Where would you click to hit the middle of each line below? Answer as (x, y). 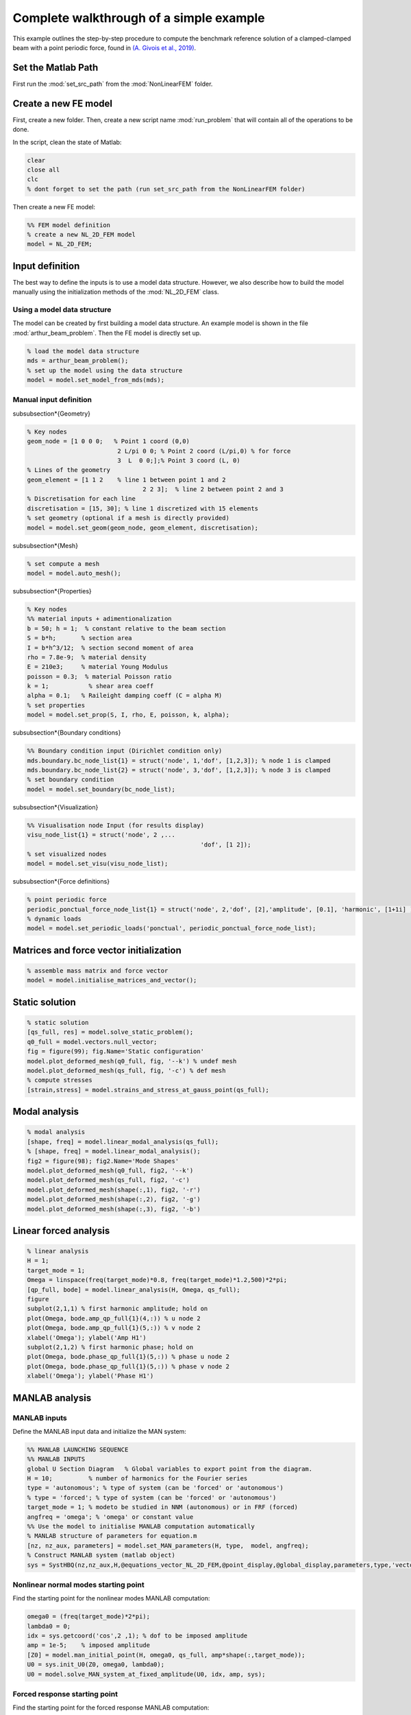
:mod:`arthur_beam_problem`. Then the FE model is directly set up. (107, 333)
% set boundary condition (71, 780)
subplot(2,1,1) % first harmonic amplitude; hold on (117, 1309)
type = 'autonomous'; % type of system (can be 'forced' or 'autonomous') (155, 1488)
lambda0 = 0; (49, 1626)
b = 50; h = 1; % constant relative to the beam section (126, 628)
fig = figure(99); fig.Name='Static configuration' (116, 1052)
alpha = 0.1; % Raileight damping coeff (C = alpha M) (125, 696)
